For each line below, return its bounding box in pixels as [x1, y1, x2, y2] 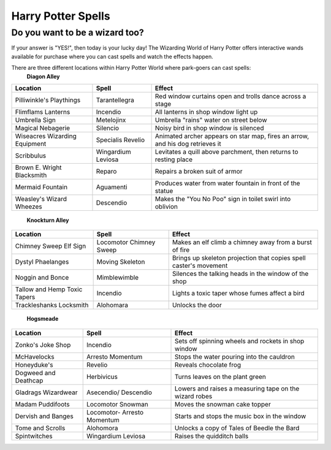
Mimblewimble [96, 273, 139, 282]
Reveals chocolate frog [175, 360, 242, 369]
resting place [154, 155, 193, 164]
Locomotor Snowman [86, 400, 148, 408]
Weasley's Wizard [15, 194, 67, 203]
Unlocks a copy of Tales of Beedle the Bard [175, 424, 300, 432]
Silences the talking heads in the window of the [172, 270, 309, 278]
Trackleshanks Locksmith [15, 301, 89, 310]
